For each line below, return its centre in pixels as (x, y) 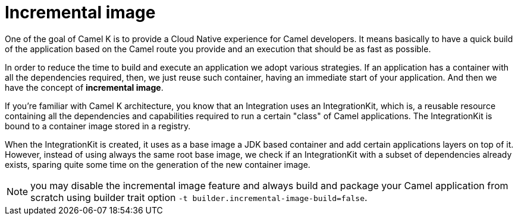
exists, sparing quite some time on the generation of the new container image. (158, 164)
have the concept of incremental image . (84, 87)
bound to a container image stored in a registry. (98, 126)
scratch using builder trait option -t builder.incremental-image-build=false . (199, 197)
